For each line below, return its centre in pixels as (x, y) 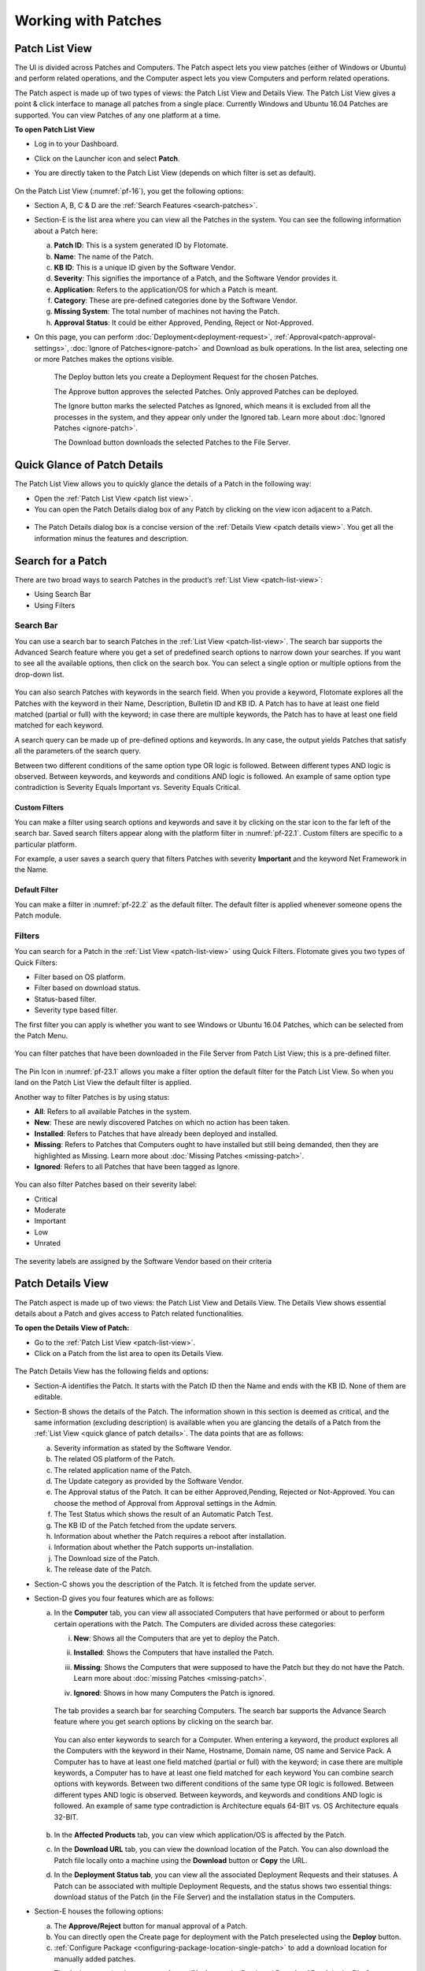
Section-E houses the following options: (99, 1911)
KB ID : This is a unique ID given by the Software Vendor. (145, 267)
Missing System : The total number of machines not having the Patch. (167, 311)
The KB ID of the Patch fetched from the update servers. (146, 1525)
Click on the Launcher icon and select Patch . (107, 158)
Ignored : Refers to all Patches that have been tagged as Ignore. (137, 1166)
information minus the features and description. (111, 538)
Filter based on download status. (87, 988)
